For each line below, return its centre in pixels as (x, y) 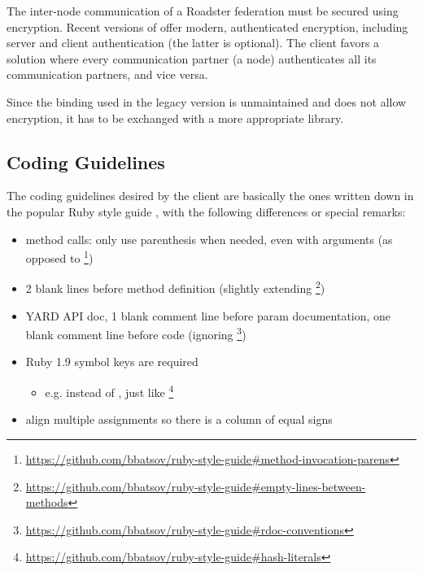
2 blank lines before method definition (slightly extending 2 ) (175, 287)
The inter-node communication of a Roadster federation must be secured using (203, 11)
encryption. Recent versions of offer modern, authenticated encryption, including (207, 26)
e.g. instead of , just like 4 (109, 391)
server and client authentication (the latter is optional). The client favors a (193, 43)
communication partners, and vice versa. (107, 74)
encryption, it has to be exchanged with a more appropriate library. (175, 118)
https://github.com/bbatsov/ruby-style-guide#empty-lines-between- (196, 486)
